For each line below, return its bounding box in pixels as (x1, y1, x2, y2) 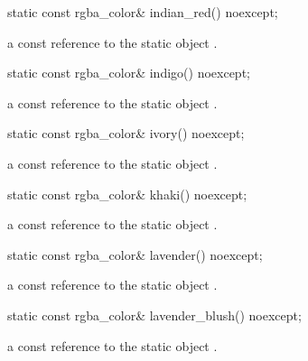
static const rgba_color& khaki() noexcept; (7, 184, 247, 203)
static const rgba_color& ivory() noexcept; (7, 124, 245, 143)
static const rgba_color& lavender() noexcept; (7, 245, 263, 264)
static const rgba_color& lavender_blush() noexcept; (7, 305, 302, 324)
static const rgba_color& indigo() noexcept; (7, 63, 250, 82)
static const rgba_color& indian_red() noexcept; (7, 3, 278, 21)
